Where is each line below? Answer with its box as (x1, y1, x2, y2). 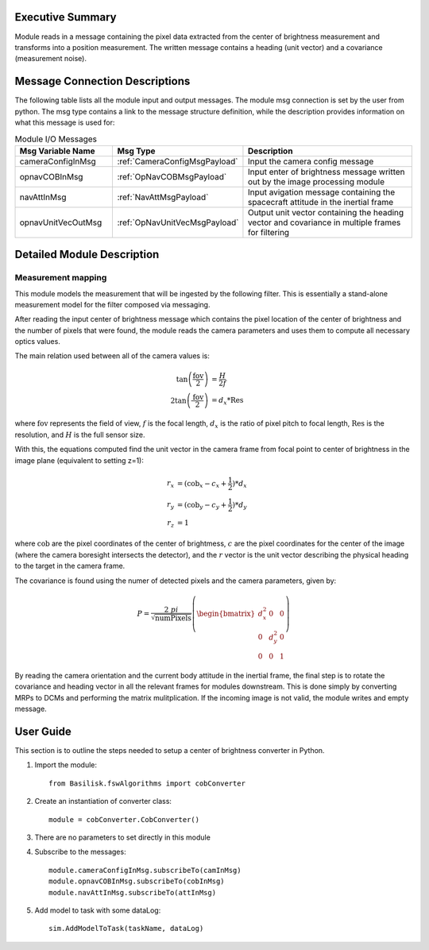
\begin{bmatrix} (196, 608, 256, 618)
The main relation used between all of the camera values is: (14, 351, 210, 361)
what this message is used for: (14, 118, 115, 127)
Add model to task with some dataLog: (34, 906, 161, 915)
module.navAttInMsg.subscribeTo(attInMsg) (48, 888, 217, 897)
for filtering (247, 226, 290, 237)
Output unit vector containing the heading (247, 207, 404, 218)
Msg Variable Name (19, 145, 95, 156)
